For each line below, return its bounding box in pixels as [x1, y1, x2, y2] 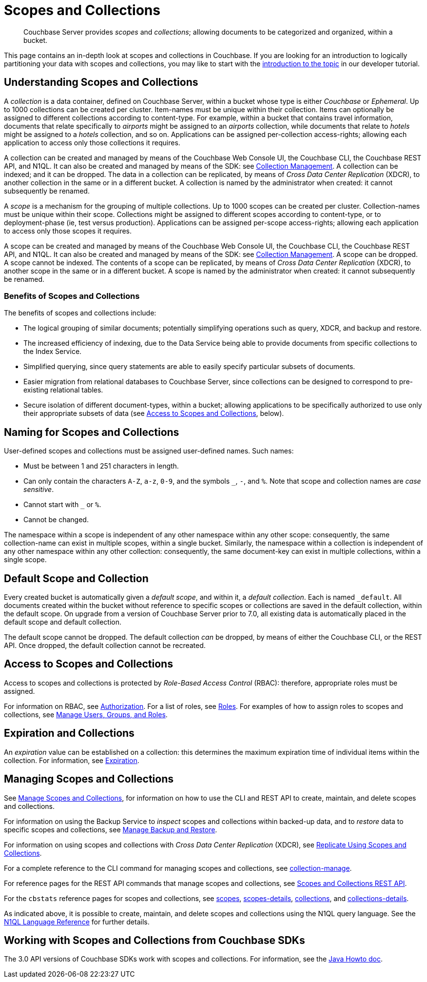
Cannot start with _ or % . [23, 500, 101, 509]
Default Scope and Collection [4, 572, 149, 585]
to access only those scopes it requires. [4, 226, 132, 235]
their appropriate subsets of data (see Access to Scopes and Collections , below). [23, 409, 284, 418]
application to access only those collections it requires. [4, 138, 180, 147]
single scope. [4, 555, 47, 564]
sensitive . [23, 485, 54, 494]
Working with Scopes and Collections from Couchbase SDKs [4, 934, 305, 946]
